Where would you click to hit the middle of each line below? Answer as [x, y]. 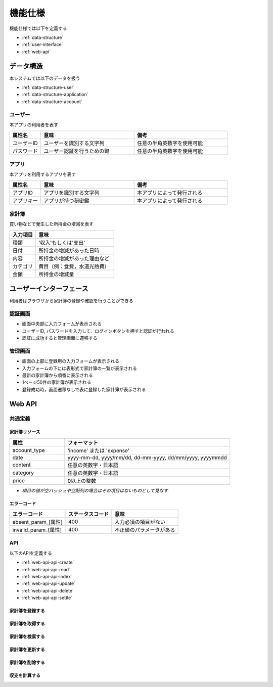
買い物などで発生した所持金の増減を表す [51, 224]
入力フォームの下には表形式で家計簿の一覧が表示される [80, 368]
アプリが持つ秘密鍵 [66, 201]
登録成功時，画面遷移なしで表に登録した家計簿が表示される [84, 389]
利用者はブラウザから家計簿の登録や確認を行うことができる [71, 301]
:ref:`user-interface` [42, 44]
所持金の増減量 [56, 274]
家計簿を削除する [27, 663]
